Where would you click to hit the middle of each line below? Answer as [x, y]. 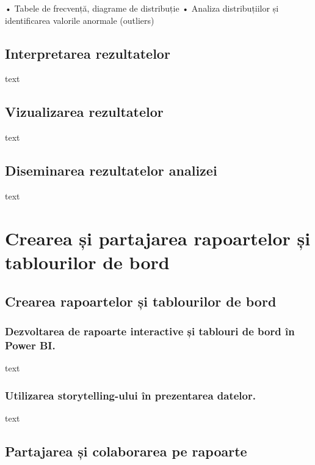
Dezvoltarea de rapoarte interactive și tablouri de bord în [150, 331]
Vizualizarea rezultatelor [84, 112]
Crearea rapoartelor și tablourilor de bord [141, 301]
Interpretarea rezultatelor [88, 53]
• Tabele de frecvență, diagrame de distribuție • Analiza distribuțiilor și [142, 8]
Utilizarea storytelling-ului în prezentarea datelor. [130, 395]
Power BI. [30, 345]
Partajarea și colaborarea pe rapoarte [126, 451]
